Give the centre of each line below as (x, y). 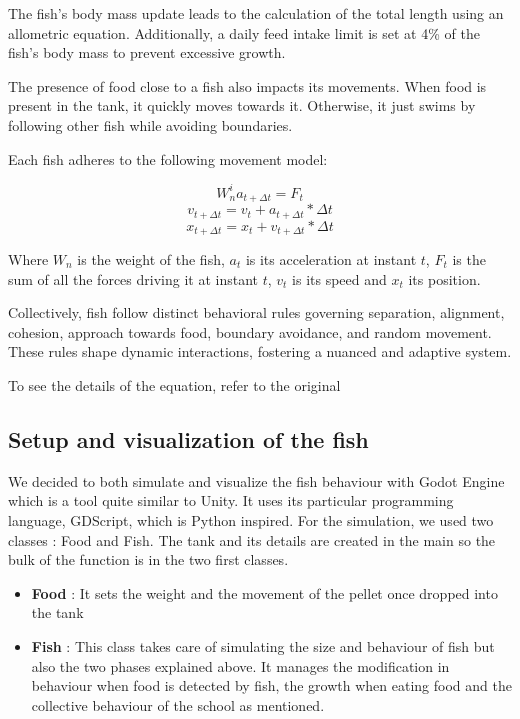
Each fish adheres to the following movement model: (168, 158)
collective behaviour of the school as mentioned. (178, 704)
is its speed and (339, 278)
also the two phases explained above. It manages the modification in (240, 665)
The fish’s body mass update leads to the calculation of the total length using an (256, 13)
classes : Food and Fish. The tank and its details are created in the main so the (252, 539)
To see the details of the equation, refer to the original (174, 384)
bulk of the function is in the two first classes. (148, 559)
